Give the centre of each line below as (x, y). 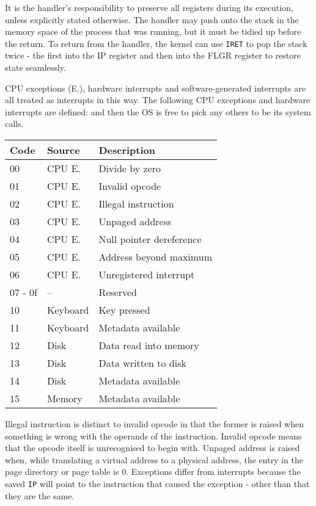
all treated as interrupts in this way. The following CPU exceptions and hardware (158, 100)
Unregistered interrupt (147, 274)
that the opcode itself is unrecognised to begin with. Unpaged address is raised (152, 448)
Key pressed (124, 310)
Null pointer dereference (150, 239)
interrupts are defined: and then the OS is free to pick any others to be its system (158, 111)
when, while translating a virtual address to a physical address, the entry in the (154, 459)
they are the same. (40, 495)
